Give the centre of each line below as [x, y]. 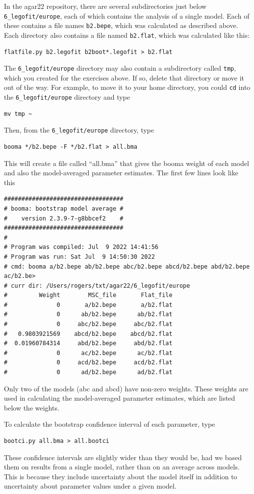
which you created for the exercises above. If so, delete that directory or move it [124, 77]
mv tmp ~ [18, 114]
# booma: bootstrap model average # [64, 208]
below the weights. [32, 407]
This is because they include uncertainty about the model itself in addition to [121, 476]
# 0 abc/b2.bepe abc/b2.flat [88, 324]
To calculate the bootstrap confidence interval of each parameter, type [110, 424]
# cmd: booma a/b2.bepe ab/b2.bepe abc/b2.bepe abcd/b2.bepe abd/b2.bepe [127, 266]
